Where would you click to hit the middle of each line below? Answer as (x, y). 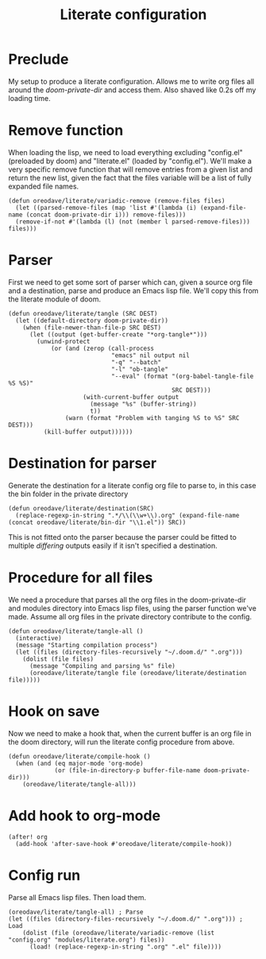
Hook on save (54, 711)
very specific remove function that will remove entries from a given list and (130, 169)
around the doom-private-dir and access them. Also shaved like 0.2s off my (132, 90)
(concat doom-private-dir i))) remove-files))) (106, 215)
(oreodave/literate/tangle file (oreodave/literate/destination (138, 673)
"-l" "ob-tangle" (140, 369)
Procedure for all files (81, 577)
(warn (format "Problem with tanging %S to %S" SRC (152, 418)
